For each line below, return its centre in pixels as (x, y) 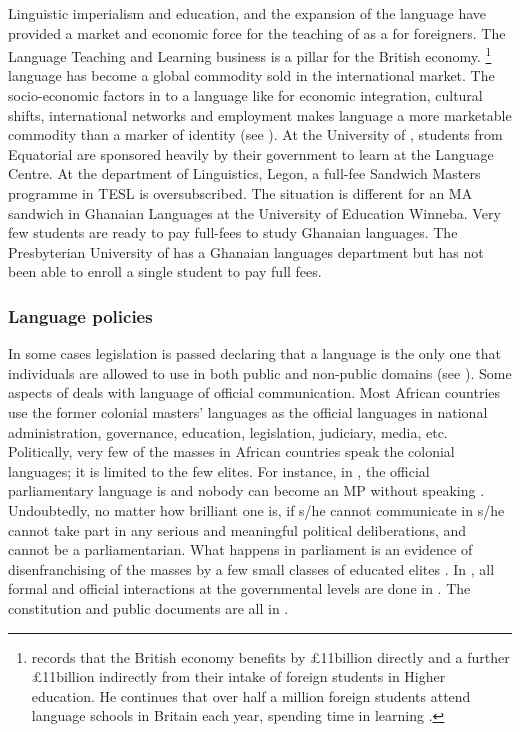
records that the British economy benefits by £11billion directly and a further (270, 656)
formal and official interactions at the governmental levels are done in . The (239, 588)
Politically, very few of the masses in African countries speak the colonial (231, 451)
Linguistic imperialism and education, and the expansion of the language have (247, 13)
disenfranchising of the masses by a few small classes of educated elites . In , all (251, 568)
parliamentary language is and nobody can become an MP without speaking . (246, 490)
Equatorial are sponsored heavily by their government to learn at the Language (251, 153)
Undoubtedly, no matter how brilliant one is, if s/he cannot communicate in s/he (256, 509)
